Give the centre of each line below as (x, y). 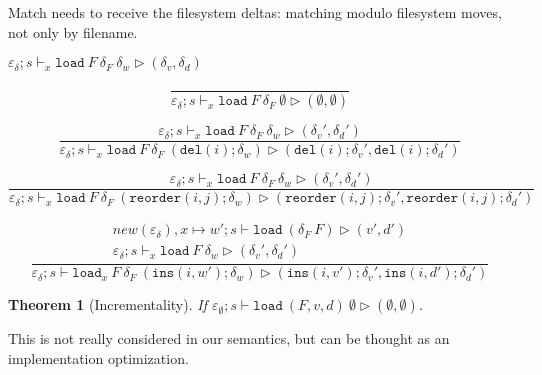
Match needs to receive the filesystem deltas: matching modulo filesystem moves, (255, 12)
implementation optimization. (98, 357)
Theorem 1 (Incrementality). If (107, 304)
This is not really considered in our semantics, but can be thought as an (229, 338)
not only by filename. (73, 31)
